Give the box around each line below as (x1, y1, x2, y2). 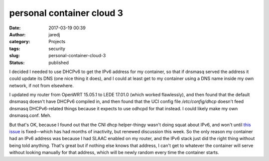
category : (9, 39, 30, 45)
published (48, 60, 69, 66)
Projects (48, 39, 66, 45)
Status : (9, 60, 25, 66)
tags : (9, 45, 20, 52)
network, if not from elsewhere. (9, 82, 74, 88)
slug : (9, 53, 20, 59)
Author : (9, 31, 26, 37)
